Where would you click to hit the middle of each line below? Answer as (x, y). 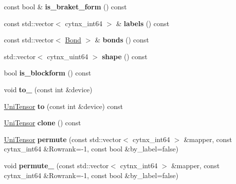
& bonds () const (122, 40)
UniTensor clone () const (42, 123)
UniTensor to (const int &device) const (63, 106)
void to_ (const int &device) (48, 89)
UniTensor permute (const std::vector (63, 139)
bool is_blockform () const (48, 73)
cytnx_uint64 (68, 56)
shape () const (125, 56)
